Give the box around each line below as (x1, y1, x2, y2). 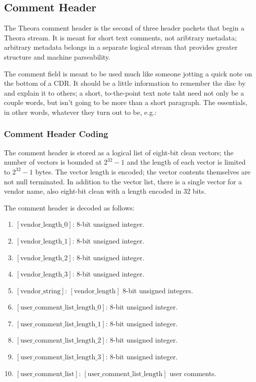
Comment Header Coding (4, 128, 109, 140)
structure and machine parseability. (4, 51, 110, 62)
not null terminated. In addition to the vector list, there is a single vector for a (4, 176, 242, 186)
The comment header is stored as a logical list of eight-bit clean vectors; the (4, 147, 234, 157)
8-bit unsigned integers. (122, 285, 193, 295)
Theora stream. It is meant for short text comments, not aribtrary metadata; (4, 32, 237, 42)
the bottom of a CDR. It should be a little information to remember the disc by (4, 78, 246, 88)
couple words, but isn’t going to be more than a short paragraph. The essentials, (4, 97, 248, 107)
